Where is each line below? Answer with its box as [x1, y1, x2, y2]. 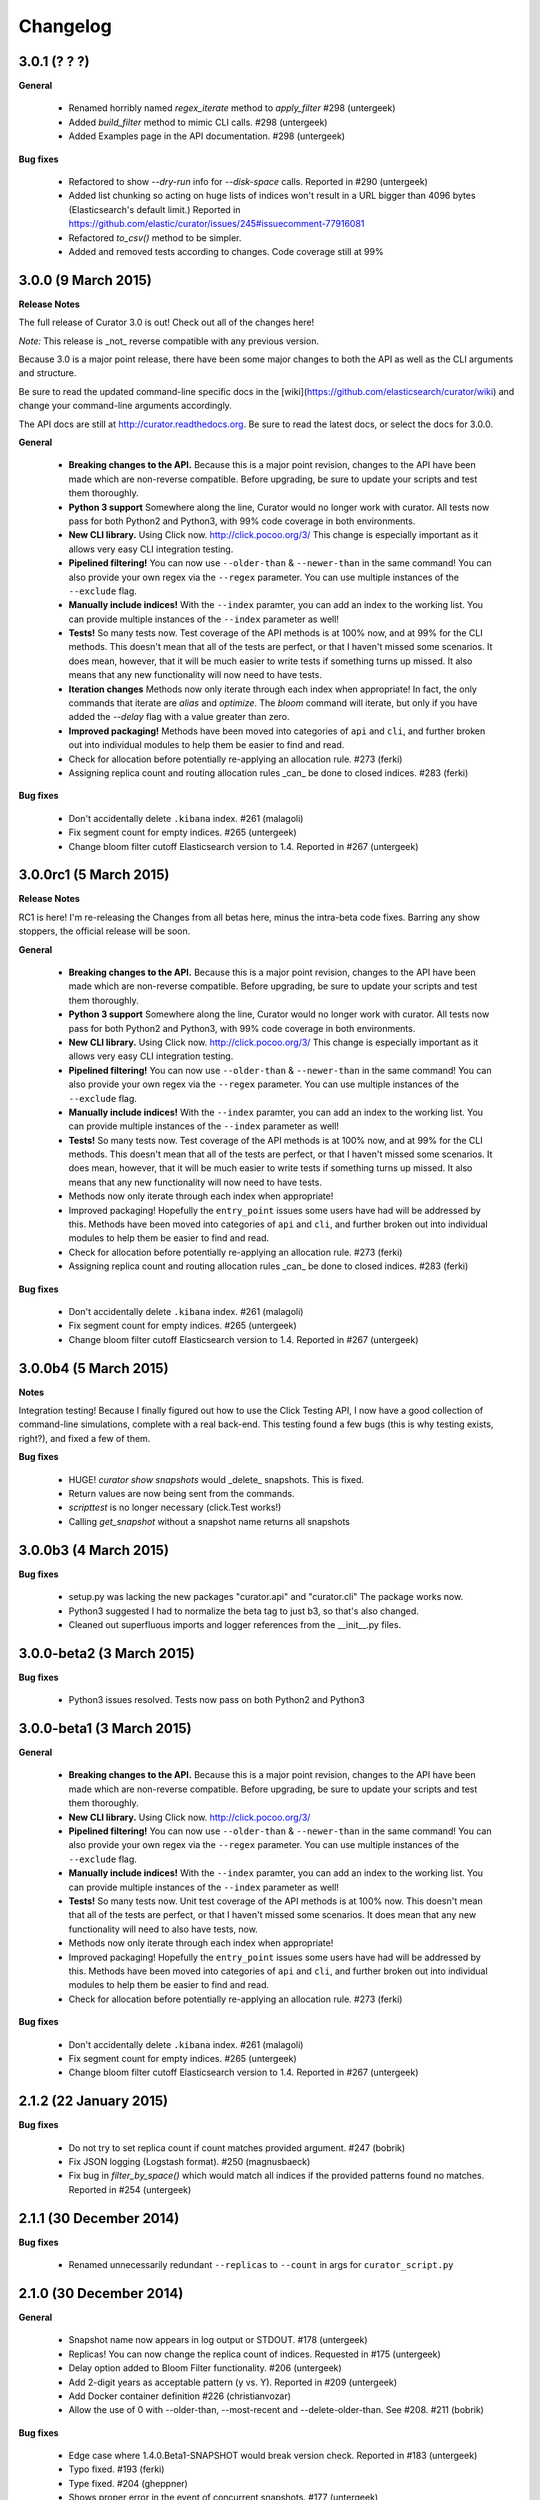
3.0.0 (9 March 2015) [18, 271, 152, 289]
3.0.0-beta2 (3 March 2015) [18, 1645, 195, 1662]
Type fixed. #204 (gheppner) [68, 2477, 189, 2489]
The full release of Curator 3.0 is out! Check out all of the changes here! [18, 316, 315, 329]
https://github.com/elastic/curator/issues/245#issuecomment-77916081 [68, 218, 365, 230]
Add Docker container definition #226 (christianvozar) [68, 2390, 292, 2402]
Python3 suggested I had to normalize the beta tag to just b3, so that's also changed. [68, 1605, 420, 1617]
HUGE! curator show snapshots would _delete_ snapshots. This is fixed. [68, 1473, 365, 1485]
